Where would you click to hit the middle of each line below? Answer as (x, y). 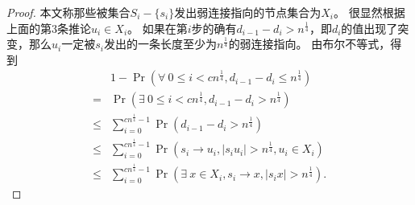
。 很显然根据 (369, 12)
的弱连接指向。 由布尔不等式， (309, 44)
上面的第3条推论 (49, 28)
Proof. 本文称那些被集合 (68, 12)
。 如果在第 (158, 28)
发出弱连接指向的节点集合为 (248, 12)
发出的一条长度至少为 (160, 44)
